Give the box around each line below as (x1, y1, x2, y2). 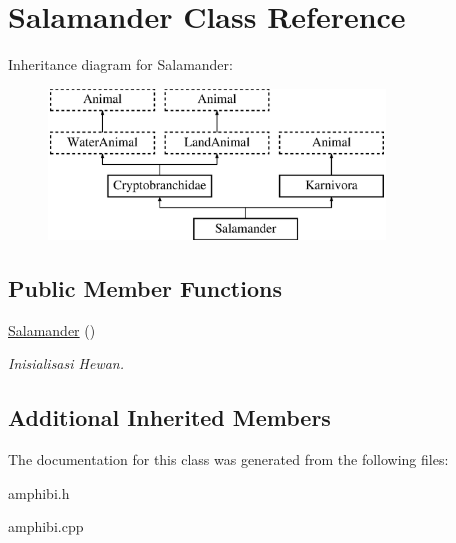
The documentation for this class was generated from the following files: (8, 449, 449, 470)
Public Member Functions (8, 272, 282, 303)
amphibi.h (8, 482, 70, 503)
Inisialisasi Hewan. (8, 353, 125, 374)
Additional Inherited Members (8, 402, 331, 433)
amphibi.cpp (8, 516, 84, 537)
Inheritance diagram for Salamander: (8, 54, 233, 75)
